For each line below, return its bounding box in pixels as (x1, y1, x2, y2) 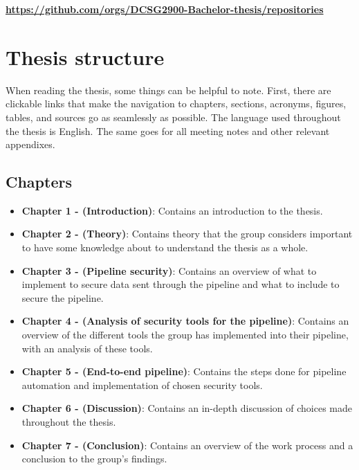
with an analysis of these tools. (21, 341, 153, 355)
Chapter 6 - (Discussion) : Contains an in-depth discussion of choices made (21, 401, 352, 415)
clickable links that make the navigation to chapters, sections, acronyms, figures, (6, 96, 347, 111)
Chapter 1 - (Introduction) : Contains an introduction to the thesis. (21, 203, 323, 217)
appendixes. (6, 137, 55, 152)
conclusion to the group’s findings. (21, 451, 167, 466)
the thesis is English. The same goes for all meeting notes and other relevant (6, 123, 330, 138)
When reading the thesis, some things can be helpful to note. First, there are (6, 82, 331, 97)
